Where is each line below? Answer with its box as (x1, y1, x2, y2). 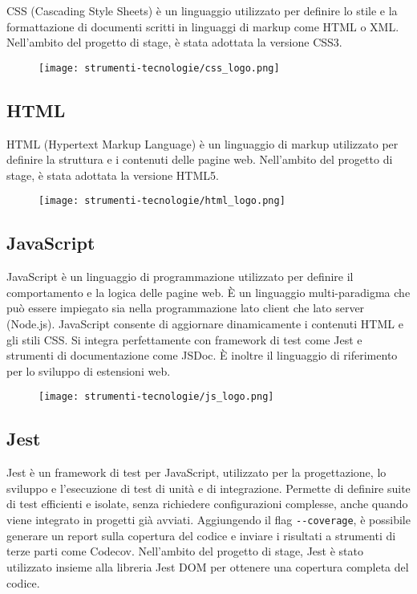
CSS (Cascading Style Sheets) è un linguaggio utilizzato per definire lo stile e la (6, 2, 398, 18)
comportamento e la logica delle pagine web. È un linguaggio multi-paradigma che (6, 283, 411, 300)
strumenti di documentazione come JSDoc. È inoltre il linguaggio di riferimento (6, 347, 398, 364)
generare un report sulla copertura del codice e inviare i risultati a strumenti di (6, 527, 396, 543)
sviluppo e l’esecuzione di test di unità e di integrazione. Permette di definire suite (6, 479, 411, 496)
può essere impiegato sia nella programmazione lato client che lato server (6, 299, 365, 316)
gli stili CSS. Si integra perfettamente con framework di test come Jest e (6, 331, 362, 348)
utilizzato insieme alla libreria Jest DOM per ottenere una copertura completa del (6, 558, 409, 575)
